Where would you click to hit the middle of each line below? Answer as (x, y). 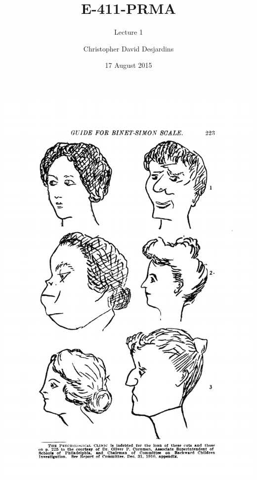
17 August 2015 (128, 65)
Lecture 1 (128, 32)
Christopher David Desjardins (128, 48)
